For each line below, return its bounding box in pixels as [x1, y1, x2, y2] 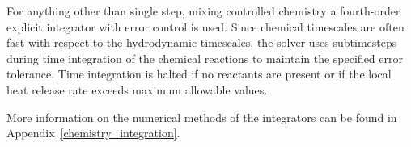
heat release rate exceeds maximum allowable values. [6, 81, 268, 98]
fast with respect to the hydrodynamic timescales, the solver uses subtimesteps [6, 34, 397, 51]
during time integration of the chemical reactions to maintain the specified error [6, 49, 403, 66]
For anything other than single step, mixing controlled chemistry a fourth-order [6, 2, 400, 19]
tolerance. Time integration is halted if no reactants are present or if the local [6, 65, 392, 82]
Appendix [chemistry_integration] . [6, 124, 180, 141]
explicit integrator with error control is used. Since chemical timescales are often [6, 18, 405, 35]
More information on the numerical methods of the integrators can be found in [6, 108, 397, 125]
